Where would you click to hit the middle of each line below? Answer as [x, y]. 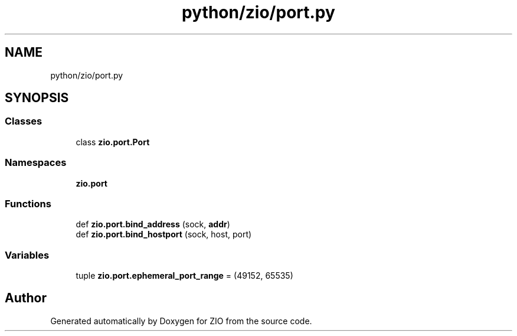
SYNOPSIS [37, 98]
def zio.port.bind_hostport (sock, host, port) [164, 234]
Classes [24, 121]
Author [26, 298]
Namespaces [36, 163]
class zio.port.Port [113, 142]
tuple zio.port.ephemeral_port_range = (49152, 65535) [184, 276]
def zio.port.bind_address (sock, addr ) [153, 224]
